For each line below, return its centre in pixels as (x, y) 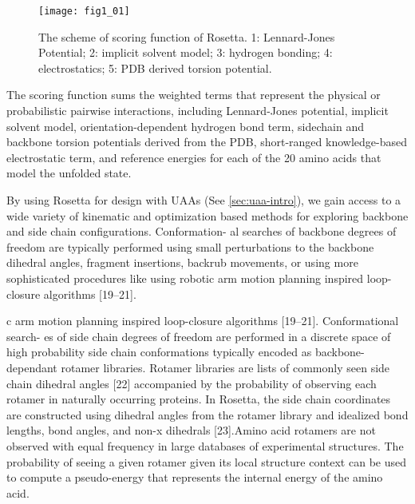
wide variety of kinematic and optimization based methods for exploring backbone (207, 215)
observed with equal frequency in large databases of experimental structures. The (205, 445)
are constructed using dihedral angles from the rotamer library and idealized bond (207, 414)
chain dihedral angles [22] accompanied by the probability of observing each (192, 383)
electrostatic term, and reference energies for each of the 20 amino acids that (194, 157)
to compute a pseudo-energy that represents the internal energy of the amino (195, 477)
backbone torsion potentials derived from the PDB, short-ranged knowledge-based (207, 142)
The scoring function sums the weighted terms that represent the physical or (194, 95)
